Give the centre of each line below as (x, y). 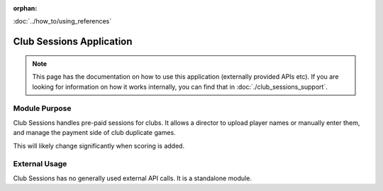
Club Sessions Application (73, 42)
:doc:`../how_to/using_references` (62, 21)
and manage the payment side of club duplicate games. (95, 133)
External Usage (40, 164)
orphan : (25, 8)
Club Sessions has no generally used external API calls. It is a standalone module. (132, 178)
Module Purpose (42, 109)
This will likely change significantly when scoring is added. (99, 146)
